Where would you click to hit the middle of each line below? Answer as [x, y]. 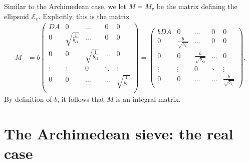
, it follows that [81, 99]
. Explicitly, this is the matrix [84, 16]
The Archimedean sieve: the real [119, 133]
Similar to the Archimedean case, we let [65, 6]
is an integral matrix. [148, 99]
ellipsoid [17, 16]
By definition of [28, 99]
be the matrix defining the [197, 6]
